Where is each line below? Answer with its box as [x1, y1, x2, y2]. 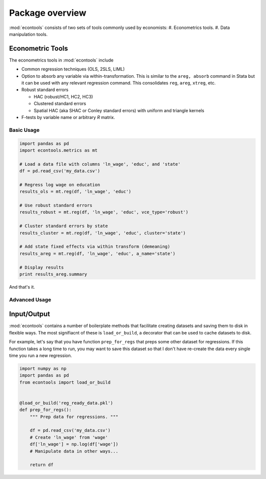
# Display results [19, 265, 64, 270]
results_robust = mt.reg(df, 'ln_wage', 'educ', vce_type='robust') [19, 210, 189, 215]
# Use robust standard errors [19, 203, 93, 209]
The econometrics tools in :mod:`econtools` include [9, 57, 114, 63]
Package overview [9, 7, 86, 18]
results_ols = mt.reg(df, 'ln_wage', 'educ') [19, 189, 132, 194]
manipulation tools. [9, 31, 48, 37]
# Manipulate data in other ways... [30, 448, 118, 454]
